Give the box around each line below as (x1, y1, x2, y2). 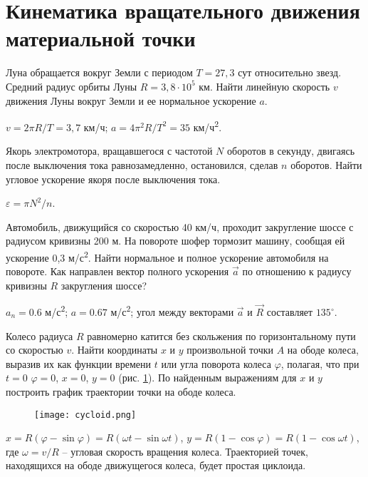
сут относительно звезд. (238, 65, 342, 80)
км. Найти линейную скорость (199, 78, 330, 93)
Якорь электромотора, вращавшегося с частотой (6, 143, 213, 158)
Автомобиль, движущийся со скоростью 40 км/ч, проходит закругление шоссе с (6, 219, 354, 234)
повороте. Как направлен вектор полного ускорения (6, 264, 229, 279)
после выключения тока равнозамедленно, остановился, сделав (6, 157, 278, 172)
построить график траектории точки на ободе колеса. (6, 384, 236, 399)
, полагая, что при (280, 356, 359, 371)
